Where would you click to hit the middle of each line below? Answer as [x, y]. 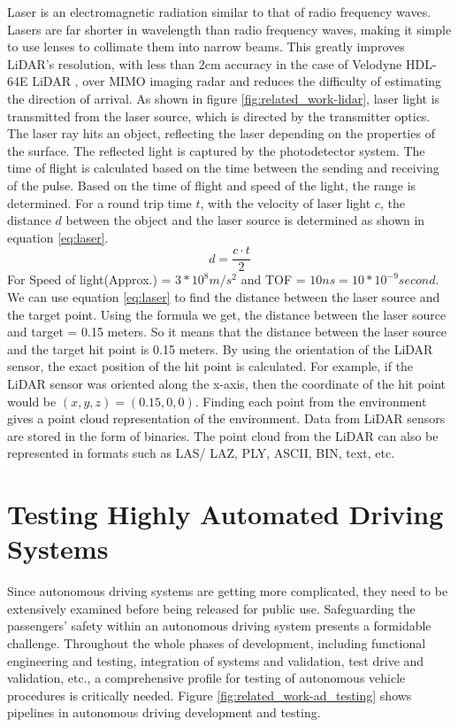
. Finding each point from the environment [311, 401]
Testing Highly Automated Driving [225, 514]
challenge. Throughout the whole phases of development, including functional [217, 643]
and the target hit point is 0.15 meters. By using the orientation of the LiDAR [220, 348]
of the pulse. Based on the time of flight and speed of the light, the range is [212, 185]
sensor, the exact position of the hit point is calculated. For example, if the [210, 366]
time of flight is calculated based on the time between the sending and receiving [223, 168]
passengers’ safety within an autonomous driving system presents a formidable [219, 626]
